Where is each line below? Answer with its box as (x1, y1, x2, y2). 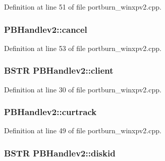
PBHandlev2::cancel (4, 23, 87, 35)
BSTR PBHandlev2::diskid (4, 146, 116, 159)
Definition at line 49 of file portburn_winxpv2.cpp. (4, 125, 161, 136)
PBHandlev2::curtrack (4, 105, 97, 118)
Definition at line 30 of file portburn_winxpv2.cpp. (4, 84, 161, 94)
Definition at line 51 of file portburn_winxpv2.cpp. (4, 2, 161, 12)
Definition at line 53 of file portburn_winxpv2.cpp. (4, 42, 161, 53)
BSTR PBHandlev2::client (4, 64, 114, 77)
